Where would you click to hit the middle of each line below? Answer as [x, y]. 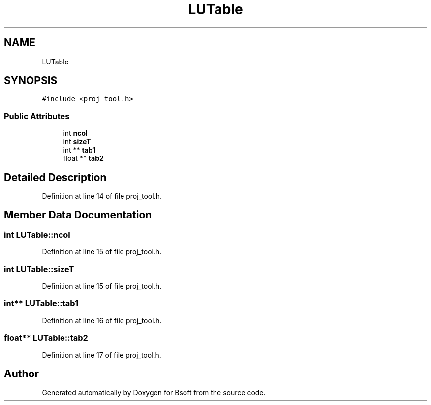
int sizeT [77, 142]
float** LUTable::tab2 [46, 338]
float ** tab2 [83, 158]
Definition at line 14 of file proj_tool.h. [102, 196]
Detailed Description [55, 177]
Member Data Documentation [78, 215]
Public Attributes [37, 116]
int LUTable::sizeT [39, 269]
